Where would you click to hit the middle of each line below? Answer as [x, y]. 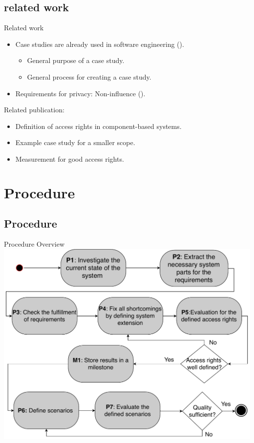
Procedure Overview [34, 244]
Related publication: [34, 110]
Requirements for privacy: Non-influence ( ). [80, 93]
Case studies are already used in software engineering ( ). [100, 44]
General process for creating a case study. [89, 76]
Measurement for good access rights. [70, 158]
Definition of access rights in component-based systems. [98, 126]
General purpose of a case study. [76, 60]
